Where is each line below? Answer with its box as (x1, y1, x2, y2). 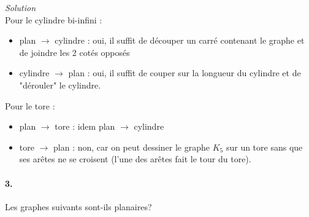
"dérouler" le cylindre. (19, 78, 101, 91)
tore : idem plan (55, 120, 115, 133)
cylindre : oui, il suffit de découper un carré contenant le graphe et (55, 34, 305, 47)
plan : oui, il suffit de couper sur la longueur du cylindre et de (68, 66, 301, 79)
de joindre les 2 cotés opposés (19, 45, 130, 58)
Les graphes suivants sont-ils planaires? (5, 200, 152, 213)
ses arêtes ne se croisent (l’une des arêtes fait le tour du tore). (19, 152, 251, 165)
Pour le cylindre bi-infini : (5, 13, 102, 26)
